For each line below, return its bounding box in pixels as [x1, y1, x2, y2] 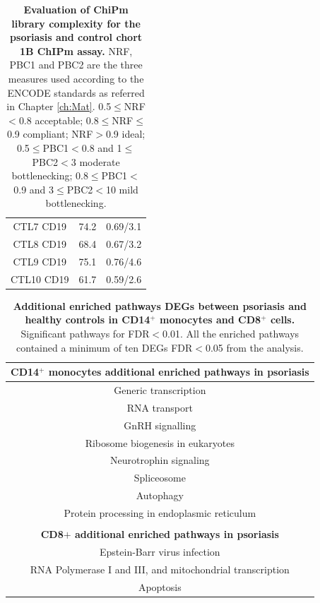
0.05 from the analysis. [205, 340, 304, 354]
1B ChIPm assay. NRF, [19, 43, 133, 58]
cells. [270, 312, 295, 327]
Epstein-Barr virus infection [100, 544, 220, 559]
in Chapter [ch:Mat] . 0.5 [6, 99, 112, 114]
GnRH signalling [124, 417, 196, 432]
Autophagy [136, 488, 184, 503]
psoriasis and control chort [10, 30, 143, 44]
